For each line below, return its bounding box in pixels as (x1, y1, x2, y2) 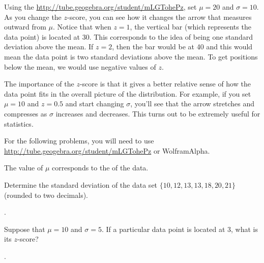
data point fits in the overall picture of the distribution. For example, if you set (4, 88, 251, 99)
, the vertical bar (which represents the (130, 21, 251, 32)
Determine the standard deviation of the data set (4, 179, 158, 190)
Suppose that (4, 223, 45, 234)
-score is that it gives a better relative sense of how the (79, 78, 251, 89)
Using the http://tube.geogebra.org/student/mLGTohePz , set (4, 2, 197, 12)
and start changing (65, 98, 124, 109)
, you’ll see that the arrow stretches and (130, 98, 255, 109)
